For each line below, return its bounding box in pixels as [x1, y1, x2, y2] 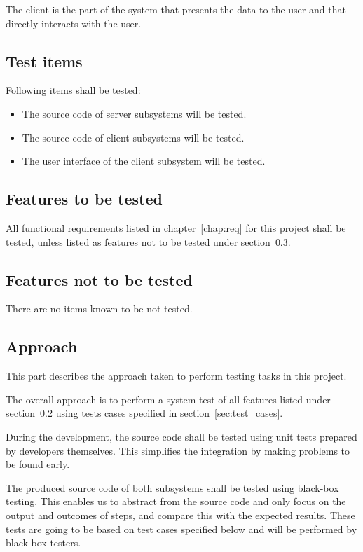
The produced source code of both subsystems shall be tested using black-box [6, 480, 339, 495]
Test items [6, 50, 83, 71]
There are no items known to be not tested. [6, 301, 193, 316]
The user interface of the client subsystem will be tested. [22, 153, 266, 168]
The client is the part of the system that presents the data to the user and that [6, 2, 346, 16]
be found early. [6, 457, 70, 471]
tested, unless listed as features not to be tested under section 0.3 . [6, 234, 291, 249]
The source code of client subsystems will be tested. [22, 130, 245, 144]
